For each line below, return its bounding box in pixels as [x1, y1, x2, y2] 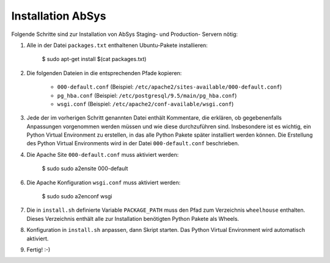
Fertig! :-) [26, 246, 51, 253]
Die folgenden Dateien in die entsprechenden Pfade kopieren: [26, 69, 182, 76]
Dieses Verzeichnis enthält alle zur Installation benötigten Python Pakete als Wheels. [26, 215, 240, 222]
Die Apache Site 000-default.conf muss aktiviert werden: [26, 151, 179, 158]
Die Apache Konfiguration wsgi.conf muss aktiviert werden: [26, 179, 181, 186]
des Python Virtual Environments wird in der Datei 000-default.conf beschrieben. [26, 140, 240, 147]
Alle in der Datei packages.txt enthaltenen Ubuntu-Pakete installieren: [26, 41, 208, 49]
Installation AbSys [11, 9, 106, 23]
